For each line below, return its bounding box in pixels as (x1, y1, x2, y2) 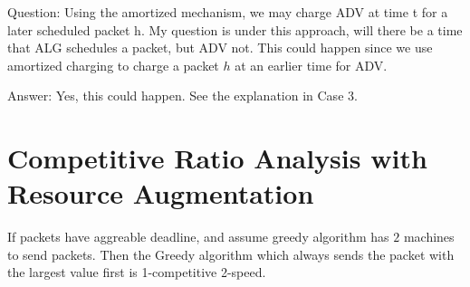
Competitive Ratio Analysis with (7, 139, 427, 177)
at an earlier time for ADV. (235, 55, 388, 74)
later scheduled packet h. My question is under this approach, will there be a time (7, 20, 463, 39)
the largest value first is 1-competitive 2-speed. (7, 263, 266, 282)
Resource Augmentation (7, 175, 314, 212)
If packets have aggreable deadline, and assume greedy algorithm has (7, 227, 389, 246)
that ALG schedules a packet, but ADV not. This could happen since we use (7, 38, 433, 57)
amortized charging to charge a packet (7, 55, 219, 74)
